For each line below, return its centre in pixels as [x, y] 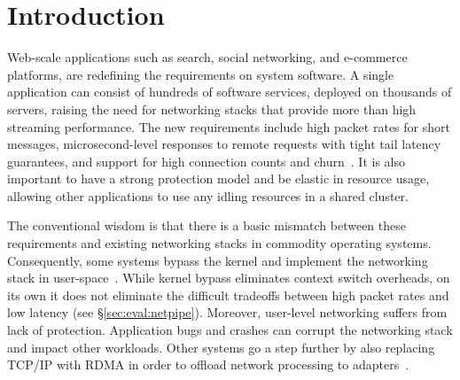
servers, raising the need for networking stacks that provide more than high [212, 109]
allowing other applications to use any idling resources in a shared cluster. [208, 195]
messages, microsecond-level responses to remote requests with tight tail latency [224, 144]
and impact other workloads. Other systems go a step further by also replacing [221, 347]
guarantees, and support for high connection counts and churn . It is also [206, 161]
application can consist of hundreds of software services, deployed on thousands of [230, 92]
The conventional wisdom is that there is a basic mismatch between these [207, 225]
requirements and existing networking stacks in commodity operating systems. [219, 243]
